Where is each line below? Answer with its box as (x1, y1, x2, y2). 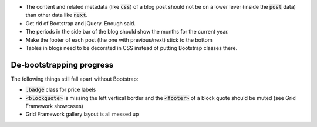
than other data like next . (25, 12, 88, 19)
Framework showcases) (25, 103, 83, 110)
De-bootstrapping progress (11, 59, 114, 70)
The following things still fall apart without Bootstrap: (11, 75, 139, 82)
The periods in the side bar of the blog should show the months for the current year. (25, 28, 229, 35)
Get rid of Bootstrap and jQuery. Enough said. (25, 19, 136, 26)
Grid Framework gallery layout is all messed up (25, 111, 139, 118)
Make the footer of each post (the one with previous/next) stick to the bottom (25, 36, 213, 44)
